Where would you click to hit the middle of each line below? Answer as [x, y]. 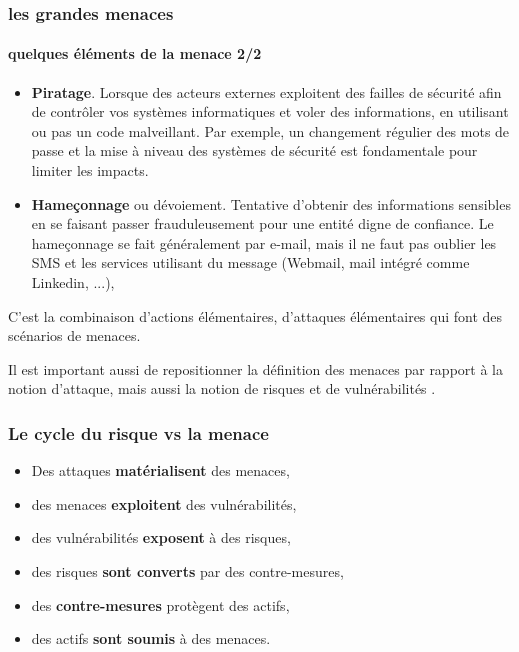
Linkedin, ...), [73, 281]
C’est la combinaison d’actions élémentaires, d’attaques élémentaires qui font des [255, 315]
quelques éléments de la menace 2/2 [135, 53]
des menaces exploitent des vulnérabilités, [164, 503]
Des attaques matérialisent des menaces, [160, 470]
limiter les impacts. [90, 170]
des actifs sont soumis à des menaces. [151, 638]
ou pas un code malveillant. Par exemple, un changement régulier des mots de [270, 130]
